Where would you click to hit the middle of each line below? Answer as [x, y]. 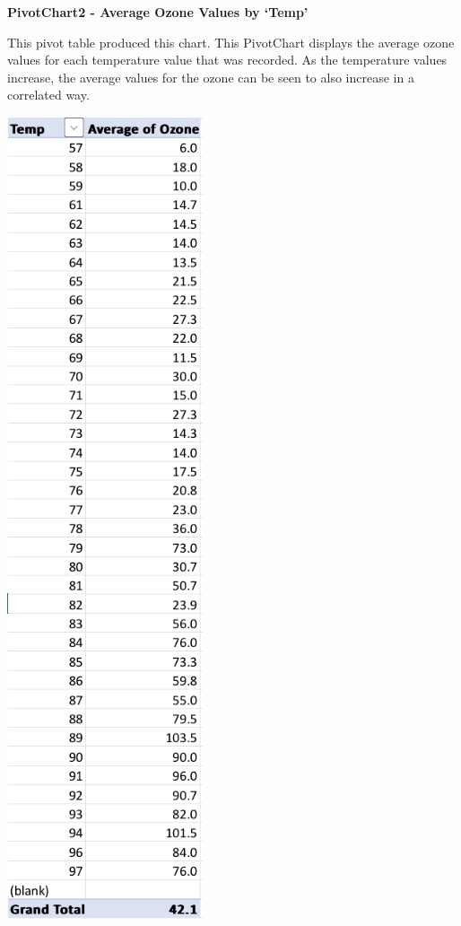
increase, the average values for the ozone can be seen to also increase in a [211, 77]
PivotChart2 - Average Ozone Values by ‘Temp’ [158, 12]
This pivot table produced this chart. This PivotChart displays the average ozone [231, 42]
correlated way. [48, 95]
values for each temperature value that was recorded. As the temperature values [227, 60]
